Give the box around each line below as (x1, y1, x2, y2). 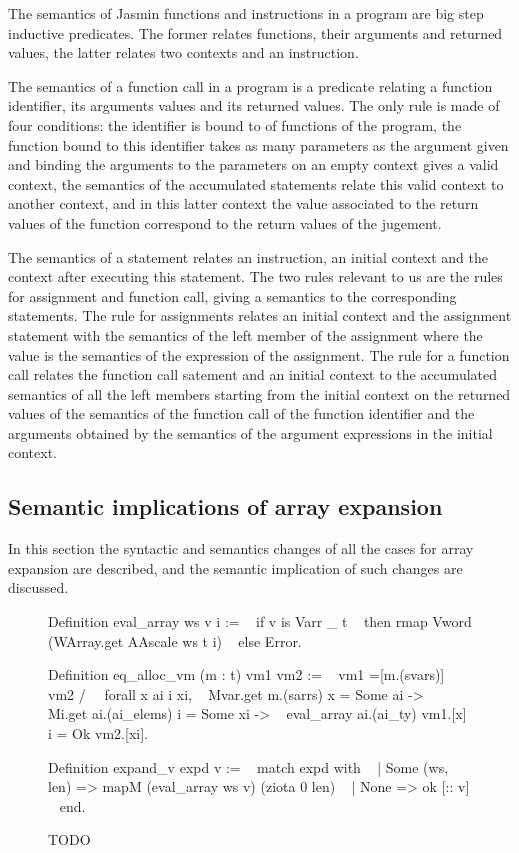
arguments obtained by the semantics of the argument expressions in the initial (8, 422, 493, 443)
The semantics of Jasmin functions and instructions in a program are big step (8, 3, 484, 23)
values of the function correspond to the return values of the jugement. (8, 212, 442, 233)
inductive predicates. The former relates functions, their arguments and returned (8, 22, 503, 43)
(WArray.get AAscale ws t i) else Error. (48, 630, 302, 651)
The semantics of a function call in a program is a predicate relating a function (8, 75, 493, 96)
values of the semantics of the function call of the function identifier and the (8, 403, 475, 424)
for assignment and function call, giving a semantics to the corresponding (8, 285, 457, 306)
